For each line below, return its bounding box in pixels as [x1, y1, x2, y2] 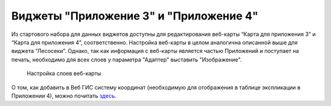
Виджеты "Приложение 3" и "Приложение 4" [11, 9, 259, 23]
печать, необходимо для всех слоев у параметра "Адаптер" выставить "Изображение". [11, 55, 242, 63]
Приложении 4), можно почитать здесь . [11, 92, 116, 99]
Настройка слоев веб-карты [26, 70, 101, 77]
